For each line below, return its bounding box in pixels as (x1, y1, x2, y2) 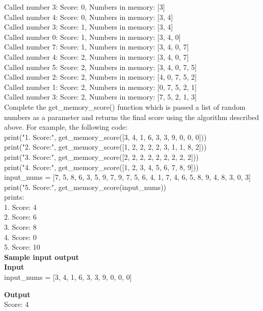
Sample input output (4, 251, 79, 262)
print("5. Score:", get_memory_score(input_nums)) (4, 181, 167, 192)
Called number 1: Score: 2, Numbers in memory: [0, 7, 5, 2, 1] (4, 81, 197, 92)
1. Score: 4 (4, 201, 37, 212)
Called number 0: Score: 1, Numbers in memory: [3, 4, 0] (4, 31, 181, 42)
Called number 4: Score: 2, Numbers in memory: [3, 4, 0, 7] (4, 51, 189, 62)
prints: (4, 192, 24, 202)
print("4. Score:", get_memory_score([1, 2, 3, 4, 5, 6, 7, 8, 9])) (4, 161, 199, 172)
